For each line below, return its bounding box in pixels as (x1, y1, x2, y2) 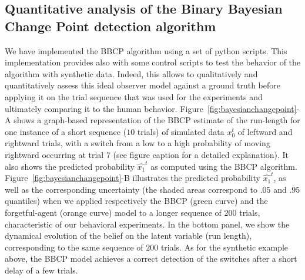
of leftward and (237, 125, 293, 137)
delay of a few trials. (5, 263, 78, 276)
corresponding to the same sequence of (5, 241, 143, 253)
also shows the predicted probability (5, 160, 135, 172)
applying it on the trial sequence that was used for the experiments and (5, 90, 263, 103)
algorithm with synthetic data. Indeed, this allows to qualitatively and (5, 67, 258, 80)
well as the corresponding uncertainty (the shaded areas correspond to (5, 183, 257, 195)
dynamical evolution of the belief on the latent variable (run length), (5, 229, 252, 242)
